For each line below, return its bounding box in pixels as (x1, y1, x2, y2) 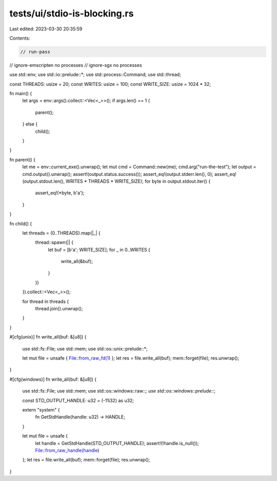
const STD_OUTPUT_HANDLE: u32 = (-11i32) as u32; (22, 397, 134, 403)
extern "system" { (22, 406, 60, 413)
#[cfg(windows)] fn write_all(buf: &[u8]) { (9, 376, 97, 382)
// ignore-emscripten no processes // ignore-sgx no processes (9, 62, 142, 68)
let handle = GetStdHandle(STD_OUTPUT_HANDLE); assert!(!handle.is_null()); (35, 440, 200, 446)
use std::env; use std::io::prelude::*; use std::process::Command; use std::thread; (9, 72, 182, 78)
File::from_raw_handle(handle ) (35, 447, 100, 453)
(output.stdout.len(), (22, 178, 65, 184)
